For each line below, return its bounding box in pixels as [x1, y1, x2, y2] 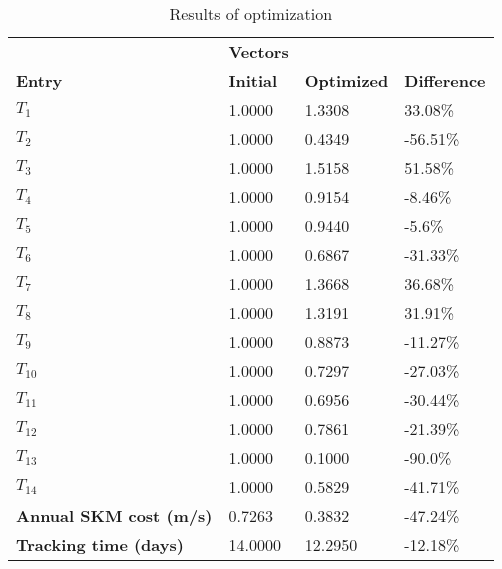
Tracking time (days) [16, 533, 184, 556]
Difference [404, 69, 486, 92]
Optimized [304, 69, 389, 92]
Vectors [228, 40, 289, 63]
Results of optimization [169, 2, 333, 25]
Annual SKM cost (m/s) [16, 504, 213, 527]
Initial [228, 69, 278, 92]
